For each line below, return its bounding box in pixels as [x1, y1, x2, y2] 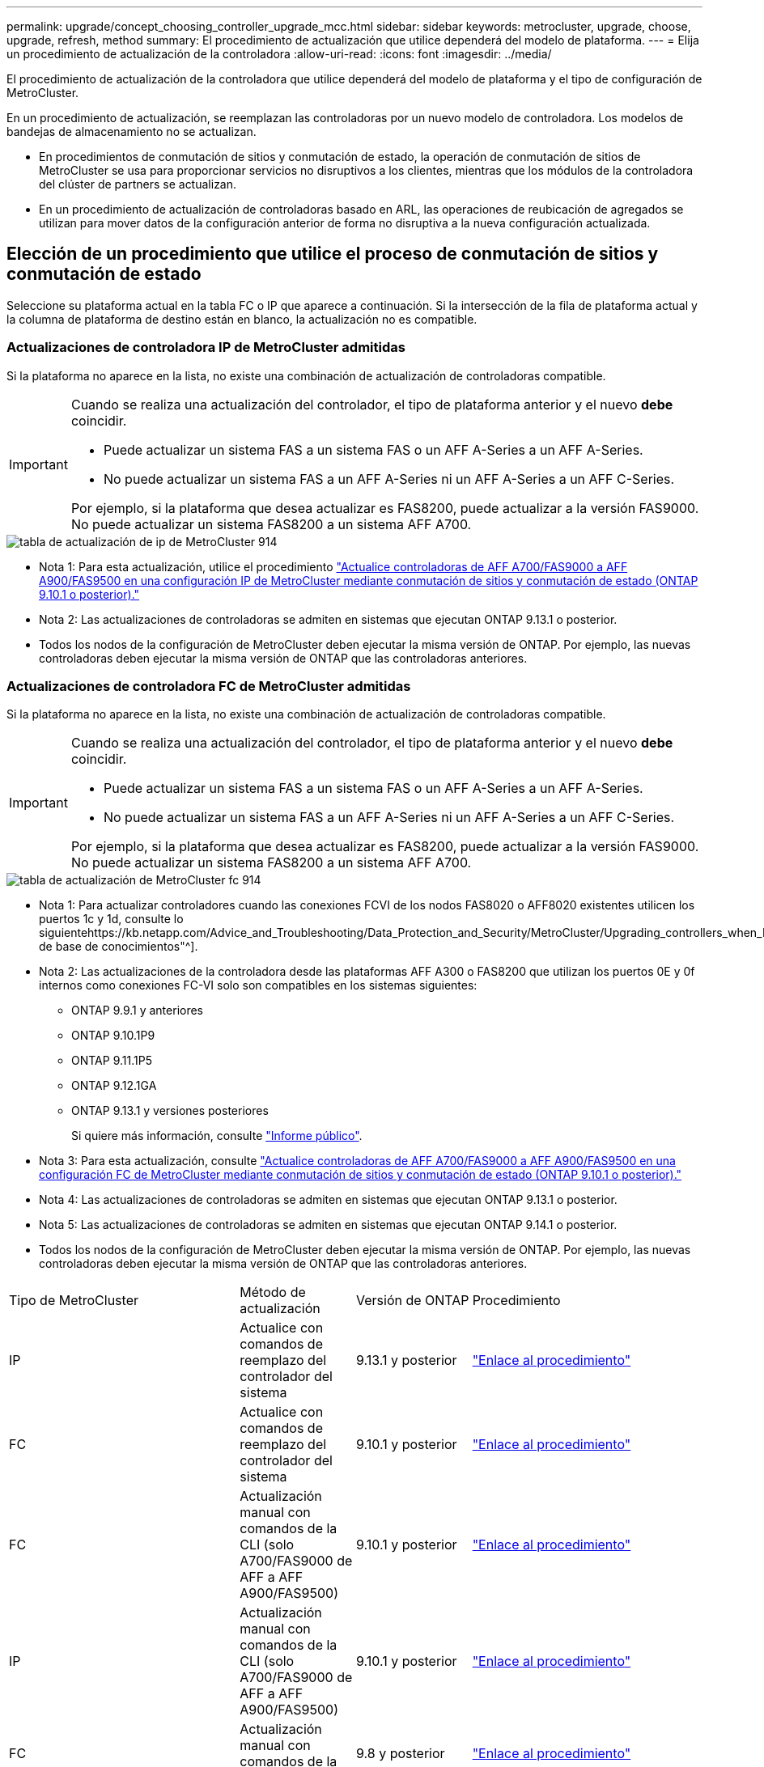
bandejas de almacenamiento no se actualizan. [6, 125, 257, 138]
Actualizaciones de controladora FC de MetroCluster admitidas [6, 677, 411, 694]
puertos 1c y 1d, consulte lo [39, 912, 184, 926]
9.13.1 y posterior [355, 1352, 457, 1369]
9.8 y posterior [355, 1745, 445, 1762]
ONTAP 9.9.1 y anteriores [71, 1003, 204, 1018]
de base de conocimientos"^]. [39, 939, 198, 954]
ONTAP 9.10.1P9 [71, 1028, 155, 1043]
